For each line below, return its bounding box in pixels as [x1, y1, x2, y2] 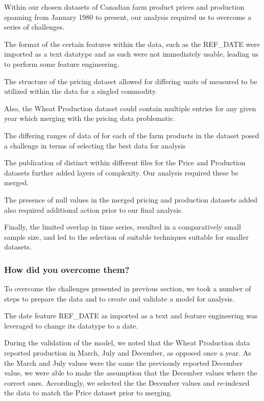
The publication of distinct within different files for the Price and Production [4, 157, 246, 168]
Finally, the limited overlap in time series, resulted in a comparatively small [4, 221, 241, 232]
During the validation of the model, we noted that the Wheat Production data [4, 337, 250, 348]
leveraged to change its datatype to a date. [4, 320, 138, 331]
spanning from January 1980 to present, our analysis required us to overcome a [4, 11, 252, 22]
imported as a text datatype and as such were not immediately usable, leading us [4, 48, 259, 59]
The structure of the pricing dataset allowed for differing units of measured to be [4, 76, 257, 86]
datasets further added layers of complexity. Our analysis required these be [4, 167, 238, 178]
